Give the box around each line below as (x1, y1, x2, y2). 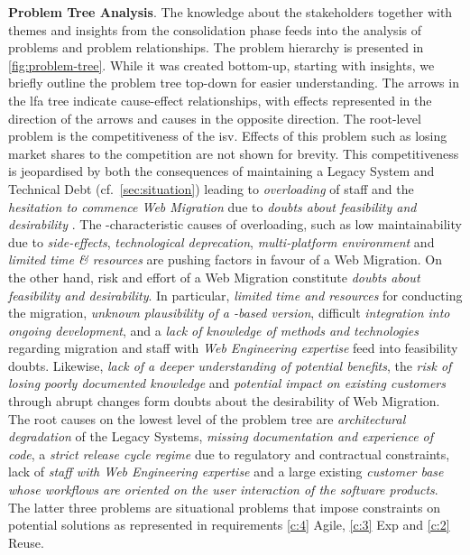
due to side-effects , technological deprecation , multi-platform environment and (8, 232, 435, 251)
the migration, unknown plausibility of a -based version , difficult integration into (8, 303, 450, 322)
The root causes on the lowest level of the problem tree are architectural (8, 409, 406, 428)
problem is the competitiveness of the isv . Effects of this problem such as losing (8, 126, 447, 145)
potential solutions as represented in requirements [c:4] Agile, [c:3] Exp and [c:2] (8, 515, 450, 534)
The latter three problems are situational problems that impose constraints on (8, 497, 441, 516)
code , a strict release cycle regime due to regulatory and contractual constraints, (8, 444, 450, 463)
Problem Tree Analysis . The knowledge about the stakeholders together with (8, 3, 453, 21)
